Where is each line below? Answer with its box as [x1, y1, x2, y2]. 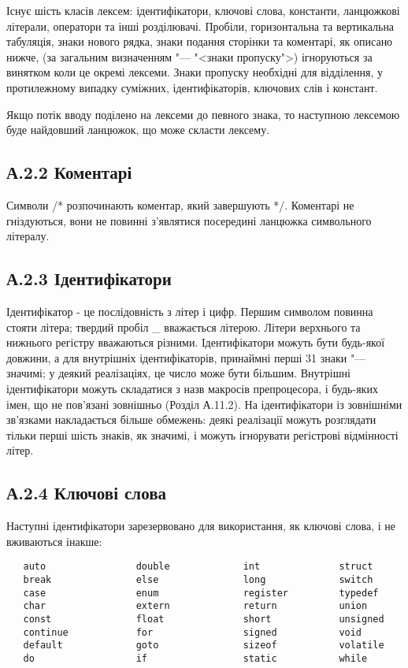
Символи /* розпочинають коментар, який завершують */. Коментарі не [6, 196, 354, 213]
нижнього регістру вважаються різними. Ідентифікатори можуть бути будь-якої [6, 334, 385, 351]
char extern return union [23, 600, 368, 612]
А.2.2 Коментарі [6, 160, 132, 184]
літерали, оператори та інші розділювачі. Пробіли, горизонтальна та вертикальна [6, 17, 395, 34]
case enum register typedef [23, 587, 379, 599]
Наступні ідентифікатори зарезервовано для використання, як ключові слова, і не [6, 518, 396, 534]
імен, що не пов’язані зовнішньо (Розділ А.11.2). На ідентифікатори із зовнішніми [6, 395, 402, 412]
